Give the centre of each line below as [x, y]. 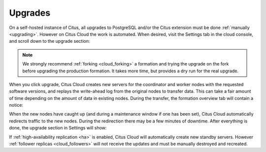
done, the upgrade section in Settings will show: [58, 128]
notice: [16, 105]
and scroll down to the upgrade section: [50, 41]
